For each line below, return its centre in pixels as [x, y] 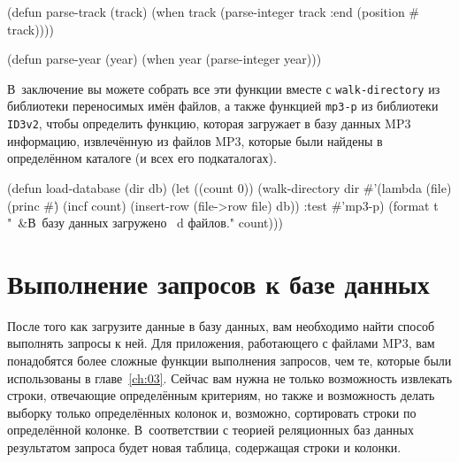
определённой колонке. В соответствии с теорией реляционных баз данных [210, 430]
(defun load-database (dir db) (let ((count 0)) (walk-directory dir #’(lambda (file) [229, 187]
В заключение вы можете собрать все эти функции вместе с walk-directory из [224, 88]
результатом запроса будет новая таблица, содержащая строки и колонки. [204, 447]
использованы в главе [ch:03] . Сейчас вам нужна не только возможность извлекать [230, 377]
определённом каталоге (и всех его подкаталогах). [142, 158]
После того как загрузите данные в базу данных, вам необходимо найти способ [221, 325]
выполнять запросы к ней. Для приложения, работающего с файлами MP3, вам [221, 343]
